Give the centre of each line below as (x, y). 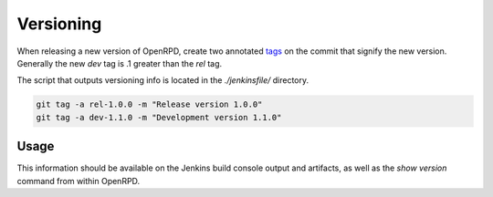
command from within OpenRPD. (79, 181)
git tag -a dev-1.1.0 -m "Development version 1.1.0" (159, 117)
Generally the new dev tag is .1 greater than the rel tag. (120, 63)
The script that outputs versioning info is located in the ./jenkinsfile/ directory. (163, 80)
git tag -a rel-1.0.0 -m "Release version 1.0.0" (149, 104)
